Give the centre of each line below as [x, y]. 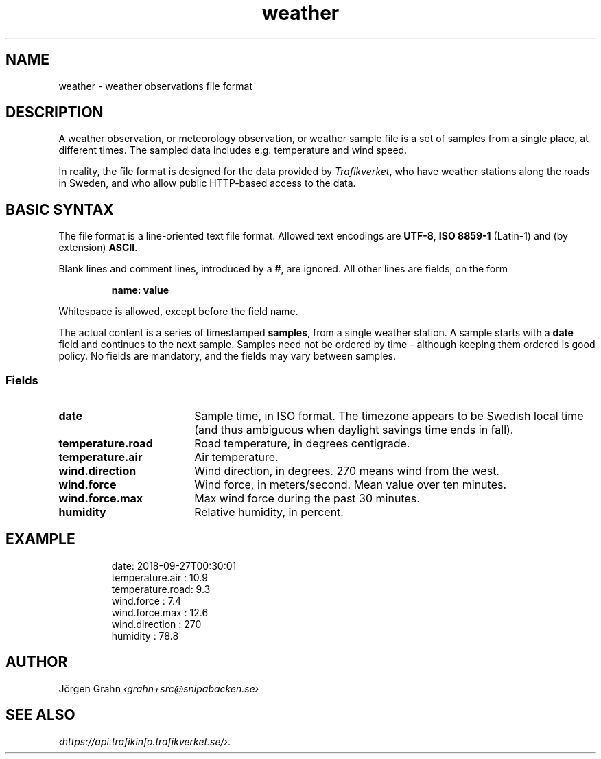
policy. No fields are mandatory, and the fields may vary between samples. [227, 356]
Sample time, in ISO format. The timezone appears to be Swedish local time [389, 416]
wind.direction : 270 [156, 624]
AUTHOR [37, 662]
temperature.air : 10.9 [160, 577]
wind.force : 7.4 [146, 600]
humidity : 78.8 [145, 635]
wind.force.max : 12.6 [160, 612]
